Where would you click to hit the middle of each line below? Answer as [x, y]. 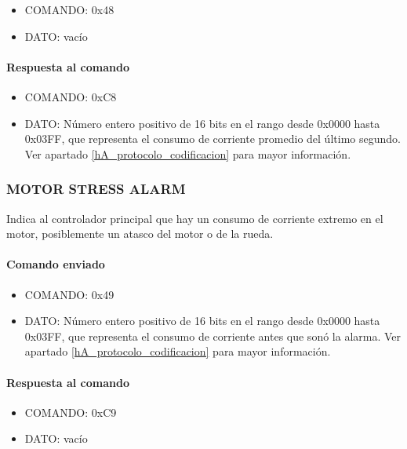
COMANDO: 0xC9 [71, 412]
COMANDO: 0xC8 [71, 96]
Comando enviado [56, 264]
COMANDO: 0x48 [69, 9]
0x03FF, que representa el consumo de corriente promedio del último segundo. [213, 139]
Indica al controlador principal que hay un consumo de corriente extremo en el [195, 218]
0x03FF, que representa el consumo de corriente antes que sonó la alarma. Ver [213, 336]
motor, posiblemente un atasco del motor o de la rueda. [140, 234]
